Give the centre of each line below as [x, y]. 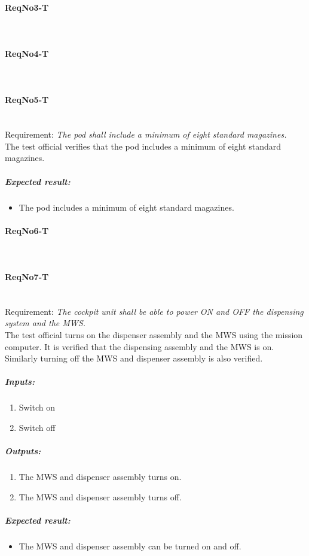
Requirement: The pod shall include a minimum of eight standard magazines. [146, 134]
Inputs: [20, 382]
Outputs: [23, 451]
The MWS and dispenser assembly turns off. [100, 496]
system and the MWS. [45, 323]
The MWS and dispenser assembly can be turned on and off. [130, 546]
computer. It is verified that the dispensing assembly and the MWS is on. [140, 346]
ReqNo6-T [27, 230]
